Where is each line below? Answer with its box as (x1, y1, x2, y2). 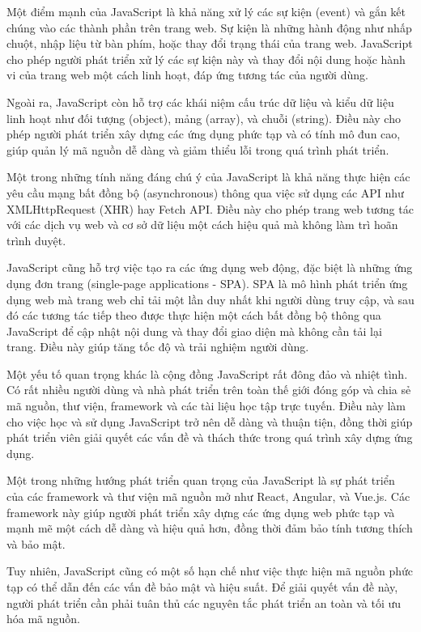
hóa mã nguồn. (6, 610, 81, 627)
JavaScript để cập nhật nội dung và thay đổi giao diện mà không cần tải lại (6, 322, 382, 339)
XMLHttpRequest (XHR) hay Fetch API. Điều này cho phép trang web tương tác (6, 200, 414, 217)
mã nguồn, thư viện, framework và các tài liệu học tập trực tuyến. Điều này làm (6, 397, 406, 414)
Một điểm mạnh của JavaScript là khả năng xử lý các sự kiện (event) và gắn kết (6, 3, 406, 19)
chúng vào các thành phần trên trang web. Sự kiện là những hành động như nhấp (6, 19, 412, 36)
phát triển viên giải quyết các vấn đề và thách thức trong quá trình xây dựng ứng (6, 429, 413, 446)
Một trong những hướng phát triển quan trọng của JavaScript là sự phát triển (6, 472, 395, 489)
